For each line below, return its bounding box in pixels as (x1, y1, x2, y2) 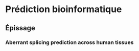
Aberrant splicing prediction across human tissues (5, 39, 134, 46)
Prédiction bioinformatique (5, 4, 122, 15)
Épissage (5, 24, 36, 32)
